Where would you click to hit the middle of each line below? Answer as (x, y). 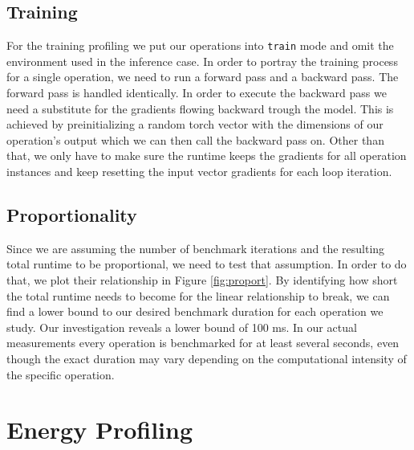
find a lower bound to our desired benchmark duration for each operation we (195, 311)
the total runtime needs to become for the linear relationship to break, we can (198, 295)
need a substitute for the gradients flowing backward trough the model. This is (200, 108)
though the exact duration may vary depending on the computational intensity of (207, 358)
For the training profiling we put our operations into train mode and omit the (200, 45)
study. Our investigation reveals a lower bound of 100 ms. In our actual (182, 327)
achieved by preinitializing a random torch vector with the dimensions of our (195, 124)
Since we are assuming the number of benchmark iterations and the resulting (196, 248)
